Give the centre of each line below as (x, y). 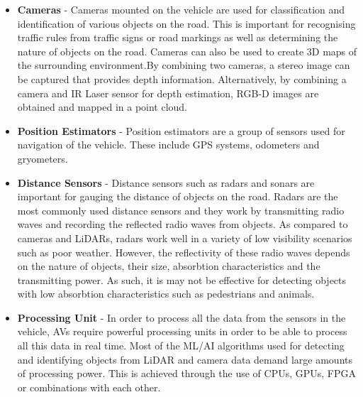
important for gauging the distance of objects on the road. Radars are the (178, 196)
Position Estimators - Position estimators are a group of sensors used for (181, 130)
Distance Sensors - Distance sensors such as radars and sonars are (166, 182)
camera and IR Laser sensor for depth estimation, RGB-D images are (168, 93)
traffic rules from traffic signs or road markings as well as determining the (178, 37)
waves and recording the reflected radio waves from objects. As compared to (183, 224)
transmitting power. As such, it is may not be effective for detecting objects (182, 279)
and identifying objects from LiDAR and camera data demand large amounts (185, 359)
